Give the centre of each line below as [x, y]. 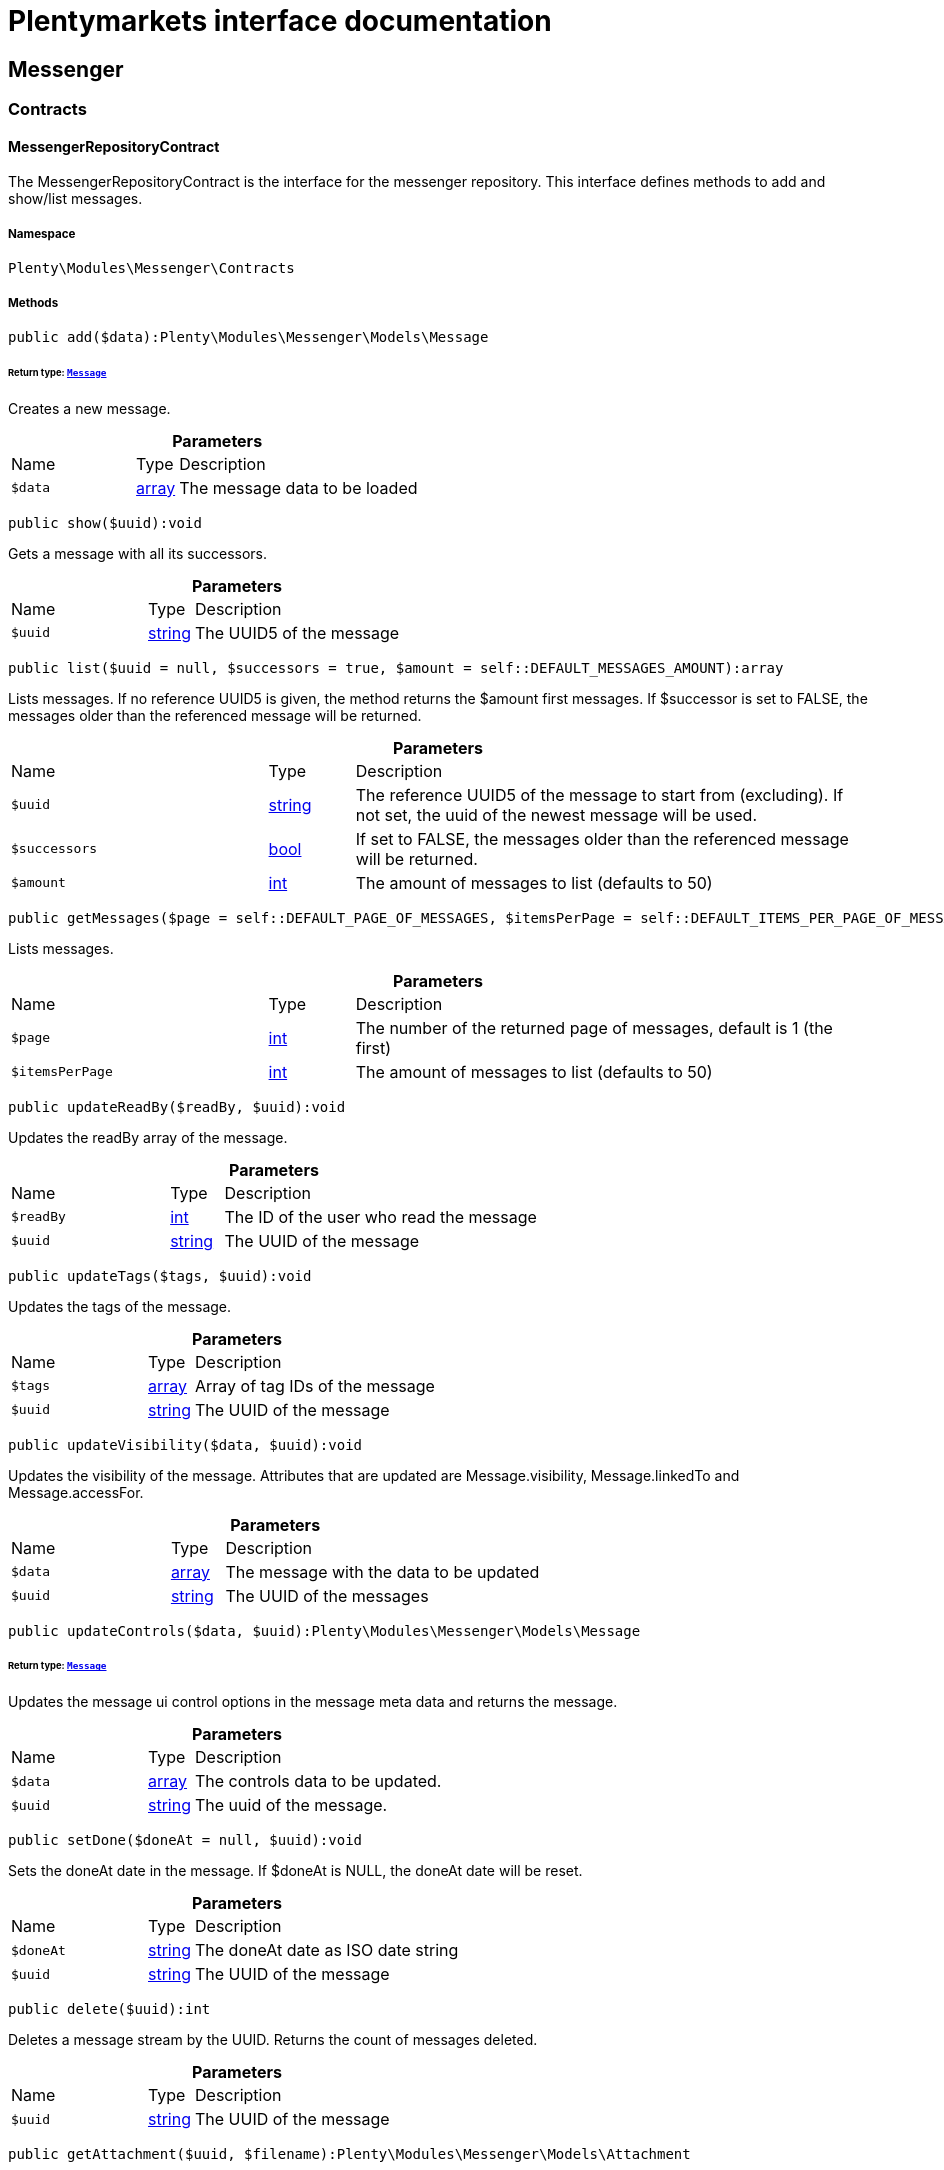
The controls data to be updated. [318, 1781]
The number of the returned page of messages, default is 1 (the [594, 1027]
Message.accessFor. [76, 1492]
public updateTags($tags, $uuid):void [160, 1275]
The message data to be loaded [298, 487]
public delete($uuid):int [109, 2009]
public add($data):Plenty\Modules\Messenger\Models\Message [248, 336]
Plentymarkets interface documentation [280, 21]
